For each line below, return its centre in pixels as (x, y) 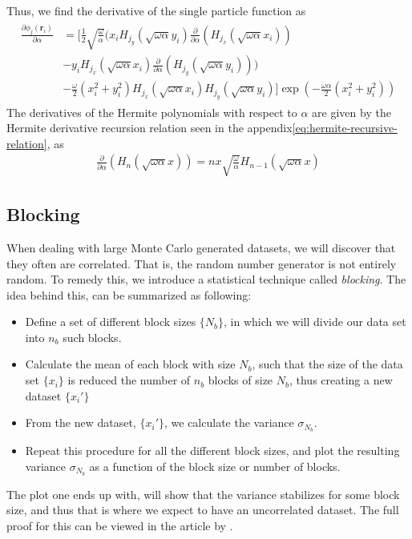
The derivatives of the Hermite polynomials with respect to (152, 112)
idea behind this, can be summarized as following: (129, 294)
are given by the (351, 112)
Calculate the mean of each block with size (130, 364)
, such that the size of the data (327, 364)
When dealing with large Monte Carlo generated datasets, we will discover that (201, 247)
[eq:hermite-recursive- (345, 128)
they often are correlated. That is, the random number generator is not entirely (202, 263)
